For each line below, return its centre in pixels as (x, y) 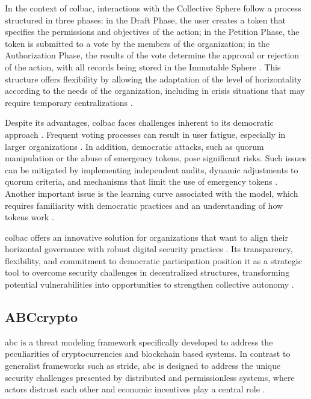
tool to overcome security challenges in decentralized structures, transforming (147, 272)
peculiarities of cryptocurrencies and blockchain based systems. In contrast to (148, 354)
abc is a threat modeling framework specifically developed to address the (139, 342)
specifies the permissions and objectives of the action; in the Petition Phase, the (152, 32)
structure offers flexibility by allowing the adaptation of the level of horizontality (153, 79)
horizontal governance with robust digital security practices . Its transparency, (149, 249)
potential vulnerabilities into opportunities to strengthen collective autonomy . (149, 284)
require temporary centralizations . (69, 102)
